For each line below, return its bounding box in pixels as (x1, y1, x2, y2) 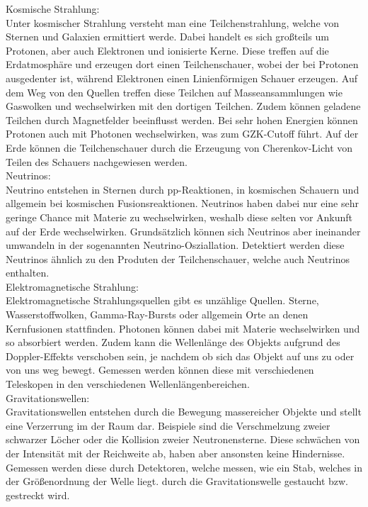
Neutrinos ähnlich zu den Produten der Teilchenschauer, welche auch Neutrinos (6, 251, 350, 266)
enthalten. (6, 265, 50, 280)
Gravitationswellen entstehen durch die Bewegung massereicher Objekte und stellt (6, 404, 362, 419)
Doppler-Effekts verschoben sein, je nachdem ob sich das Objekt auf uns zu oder (6, 348, 355, 363)
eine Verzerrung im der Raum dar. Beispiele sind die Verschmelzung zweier (6, 418, 330, 433)
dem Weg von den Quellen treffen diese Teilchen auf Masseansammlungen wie (6, 84, 343, 99)
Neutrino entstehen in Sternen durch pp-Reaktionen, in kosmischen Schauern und (6, 182, 360, 196)
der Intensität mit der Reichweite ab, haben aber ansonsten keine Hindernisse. (6, 446, 345, 460)
